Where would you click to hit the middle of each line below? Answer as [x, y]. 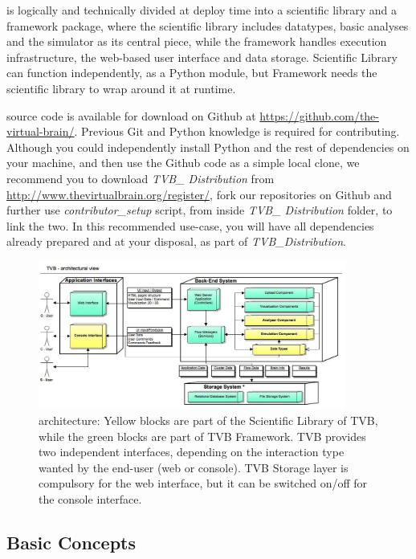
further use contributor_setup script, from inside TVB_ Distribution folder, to [200, 210]
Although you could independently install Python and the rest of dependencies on [208, 147]
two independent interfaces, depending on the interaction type [192, 452]
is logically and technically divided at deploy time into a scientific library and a [202, 10]
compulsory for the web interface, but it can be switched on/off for [203, 483]
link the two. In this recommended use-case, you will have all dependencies [190, 225]
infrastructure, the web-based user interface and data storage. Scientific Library [202, 57]
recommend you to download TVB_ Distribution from [141, 178]
